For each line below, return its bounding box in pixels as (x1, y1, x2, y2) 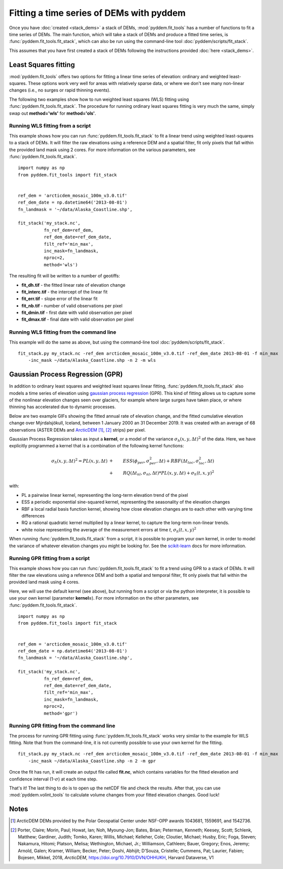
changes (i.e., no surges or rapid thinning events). (9, 87, 111, 93)
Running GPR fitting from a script (9, 555, 90, 562)
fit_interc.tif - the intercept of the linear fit (21, 289, 108, 295)
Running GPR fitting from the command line (9, 722, 116, 729)
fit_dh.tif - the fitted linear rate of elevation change (21, 282, 125, 288)
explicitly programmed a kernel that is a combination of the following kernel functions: (9, 443, 184, 449)
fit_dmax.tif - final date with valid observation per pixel (21, 316, 134, 322)
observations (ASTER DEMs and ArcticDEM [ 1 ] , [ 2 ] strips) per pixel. (9, 427, 146, 433)
